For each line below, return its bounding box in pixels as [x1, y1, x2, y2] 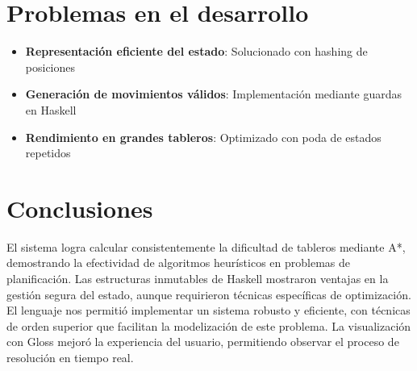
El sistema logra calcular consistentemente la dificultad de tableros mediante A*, [6, 238, 406, 255]
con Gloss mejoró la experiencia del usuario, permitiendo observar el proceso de [6, 333, 399, 350]
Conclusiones [6, 191, 153, 224]
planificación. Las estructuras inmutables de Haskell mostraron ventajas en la [6, 270, 389, 286]
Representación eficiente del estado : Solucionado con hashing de [25, 43, 368, 60]
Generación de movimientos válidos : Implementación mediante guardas [25, 85, 402, 102]
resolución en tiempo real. [6, 348, 134, 365]
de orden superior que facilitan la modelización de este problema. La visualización [6, 317, 411, 334]
